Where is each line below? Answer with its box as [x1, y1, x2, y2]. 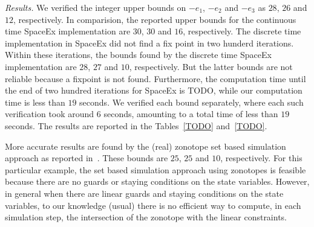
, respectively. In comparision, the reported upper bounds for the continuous [13, 13, 296, 25]
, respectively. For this [220, 152, 303, 164]
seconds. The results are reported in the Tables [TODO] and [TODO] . [5, 119, 267, 132]
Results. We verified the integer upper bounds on [5, 1, 186, 13]
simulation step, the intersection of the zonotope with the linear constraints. [5, 211, 287, 223]
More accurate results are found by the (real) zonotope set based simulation [5, 139, 286, 152]
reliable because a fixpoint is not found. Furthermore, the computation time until [5, 72, 306, 85]
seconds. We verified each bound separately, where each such [79, 95, 304, 108]
